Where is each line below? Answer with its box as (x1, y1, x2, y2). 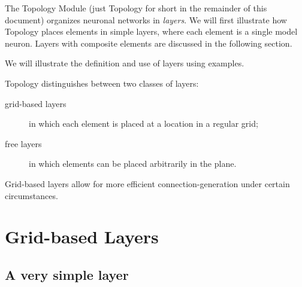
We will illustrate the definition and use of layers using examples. (5, 57, 244, 69)
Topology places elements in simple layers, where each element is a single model (5, 25, 298, 38)
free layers (5, 137, 42, 149)
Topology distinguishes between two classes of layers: (5, 77, 199, 89)
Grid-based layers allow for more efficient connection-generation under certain (5, 177, 290, 190)
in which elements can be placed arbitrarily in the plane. (29, 157, 237, 170)
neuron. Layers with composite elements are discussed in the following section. (5, 36, 292, 49)
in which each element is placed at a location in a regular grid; (29, 117, 258, 130)
